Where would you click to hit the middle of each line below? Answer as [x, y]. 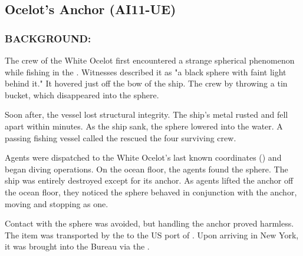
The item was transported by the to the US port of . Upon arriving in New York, [152, 235]
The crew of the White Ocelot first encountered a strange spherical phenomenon [150, 60]
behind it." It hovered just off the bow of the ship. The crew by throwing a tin [146, 83]
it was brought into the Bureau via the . [77, 246]
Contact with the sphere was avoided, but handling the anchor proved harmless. [149, 223]
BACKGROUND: [48, 38]
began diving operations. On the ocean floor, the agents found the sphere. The [146, 169]
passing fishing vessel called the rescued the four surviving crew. [121, 137]
